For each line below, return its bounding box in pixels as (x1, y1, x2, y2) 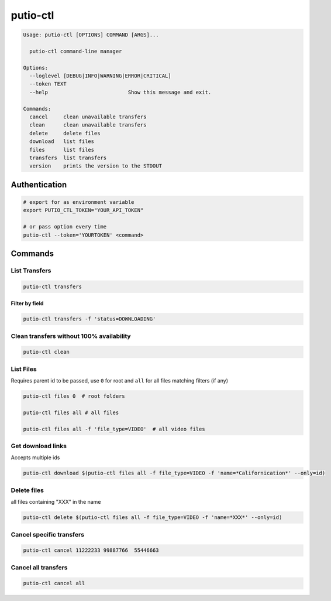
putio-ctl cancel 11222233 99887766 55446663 (23, 547, 159, 554)
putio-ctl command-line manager (29, 47, 122, 54)
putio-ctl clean (23, 349, 70, 356)
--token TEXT (29, 81, 67, 87)
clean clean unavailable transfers (29, 122, 147, 128)
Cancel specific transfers (11, 530, 85, 538)
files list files (29, 146, 95, 153)
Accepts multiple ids (11, 454, 60, 461)
